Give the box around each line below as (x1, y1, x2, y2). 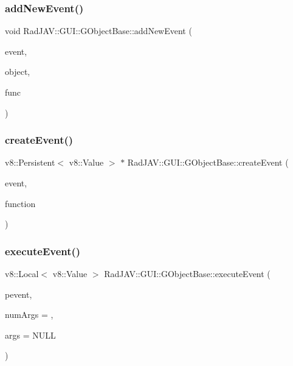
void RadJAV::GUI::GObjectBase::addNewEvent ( (5, 24, 192, 37)
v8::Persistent (5, 156, 55, 169)
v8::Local (5, 267, 39, 280)
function (5, 197, 36, 209)
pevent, (5, 287, 32, 300)
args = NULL (5, 328, 56, 341)
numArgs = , (5, 308, 53, 321)
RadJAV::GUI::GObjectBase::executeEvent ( (104, 267, 271, 280)
